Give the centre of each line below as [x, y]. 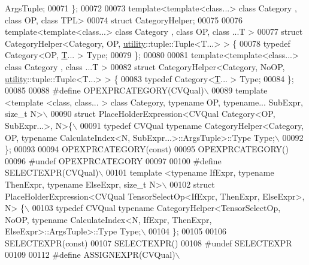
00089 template [240, 90]
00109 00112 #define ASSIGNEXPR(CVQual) [90, 255]
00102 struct [192, 184]
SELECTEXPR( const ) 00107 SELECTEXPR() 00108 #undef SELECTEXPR [149, 243]
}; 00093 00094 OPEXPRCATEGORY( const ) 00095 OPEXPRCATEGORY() [147, 149]
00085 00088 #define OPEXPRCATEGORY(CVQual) [104, 90]
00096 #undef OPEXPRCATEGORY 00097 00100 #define [113, 160]
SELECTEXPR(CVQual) [52, 172]
